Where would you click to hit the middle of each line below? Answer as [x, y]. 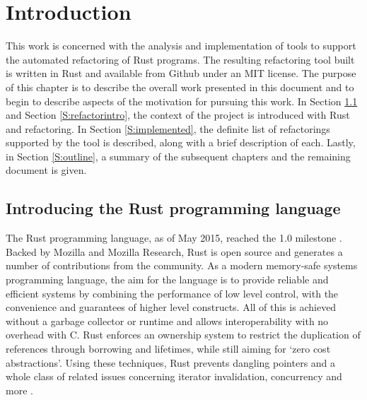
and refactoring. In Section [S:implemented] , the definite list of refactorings [168, 128]
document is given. [46, 170]
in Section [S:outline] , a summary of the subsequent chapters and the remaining [178, 156]
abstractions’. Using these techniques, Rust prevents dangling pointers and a [171, 362]
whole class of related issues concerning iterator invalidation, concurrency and [174, 376]
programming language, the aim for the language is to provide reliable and [167, 280]
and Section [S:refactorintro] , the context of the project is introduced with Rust [178, 115]
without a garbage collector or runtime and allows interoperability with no [167, 320]
